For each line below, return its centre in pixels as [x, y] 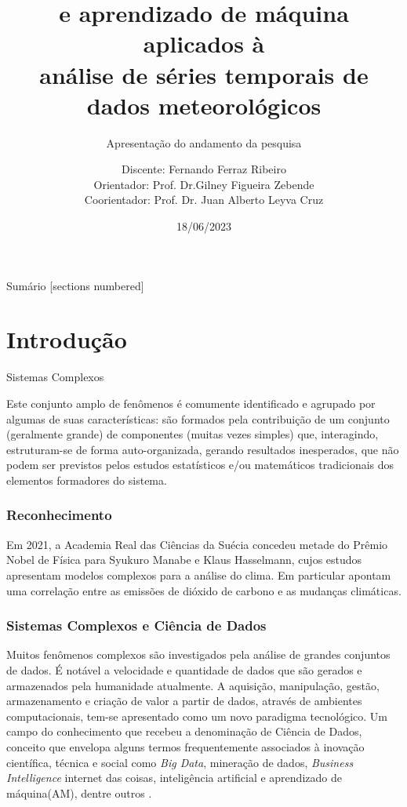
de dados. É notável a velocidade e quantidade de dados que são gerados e [184, 669]
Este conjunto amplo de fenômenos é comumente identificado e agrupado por [191, 403]
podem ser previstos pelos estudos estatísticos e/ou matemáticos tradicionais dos [200, 465]
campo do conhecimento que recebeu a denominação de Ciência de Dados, [184, 731]
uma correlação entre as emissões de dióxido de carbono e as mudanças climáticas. [204, 590]
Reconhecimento [59, 515]
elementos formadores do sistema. [87, 480]
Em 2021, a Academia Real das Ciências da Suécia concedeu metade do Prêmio [197, 544]
